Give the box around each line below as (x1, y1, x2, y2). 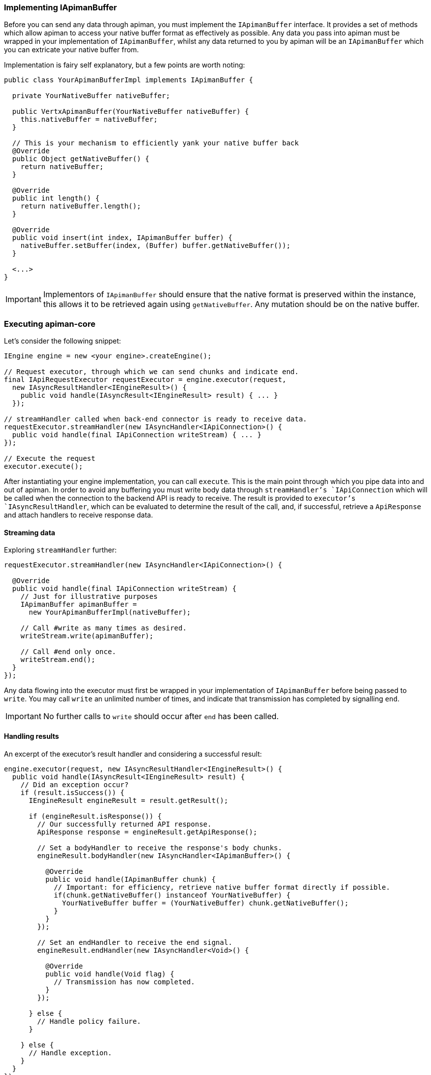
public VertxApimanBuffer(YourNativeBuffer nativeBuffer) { (12, 107, 249, 116)
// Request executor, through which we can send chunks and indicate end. (4, 368, 299, 376)
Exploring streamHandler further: (4, 546, 117, 555)
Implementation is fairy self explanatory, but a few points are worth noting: (4, 61, 245, 69)
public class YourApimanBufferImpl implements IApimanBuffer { (4, 76, 253, 84)
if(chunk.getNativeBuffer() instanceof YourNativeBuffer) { (54, 891, 291, 899)
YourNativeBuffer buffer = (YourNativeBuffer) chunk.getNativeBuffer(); (62, 899, 349, 907)
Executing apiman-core (4, 318, 96, 329)
